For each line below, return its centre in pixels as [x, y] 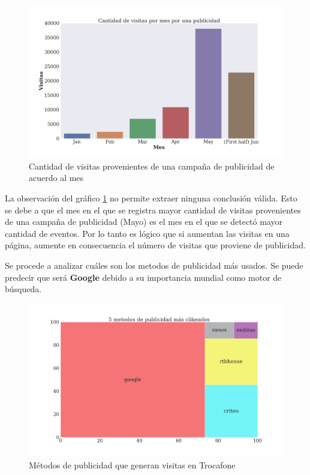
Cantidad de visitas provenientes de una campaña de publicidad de [152, 166]
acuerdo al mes [56, 178]
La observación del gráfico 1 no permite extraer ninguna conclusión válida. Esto [151, 198]
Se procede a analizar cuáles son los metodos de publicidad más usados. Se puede [154, 265]
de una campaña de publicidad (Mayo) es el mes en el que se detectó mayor [144, 222]
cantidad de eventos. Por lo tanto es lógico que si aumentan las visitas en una [147, 233]
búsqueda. [23, 289]
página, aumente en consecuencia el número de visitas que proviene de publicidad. [155, 245]
